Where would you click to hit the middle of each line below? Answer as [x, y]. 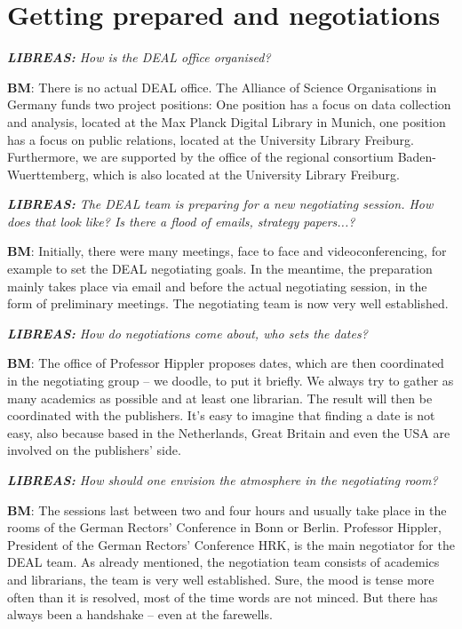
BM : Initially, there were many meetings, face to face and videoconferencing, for [227, 251]
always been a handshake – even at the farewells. [140, 614]
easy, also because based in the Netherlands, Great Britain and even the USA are [229, 432]
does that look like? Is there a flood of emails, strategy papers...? [181, 221]
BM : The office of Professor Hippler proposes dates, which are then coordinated [226, 363]
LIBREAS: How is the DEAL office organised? [139, 57]
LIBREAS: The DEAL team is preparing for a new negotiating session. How [220, 204]
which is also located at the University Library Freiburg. [246, 174]
